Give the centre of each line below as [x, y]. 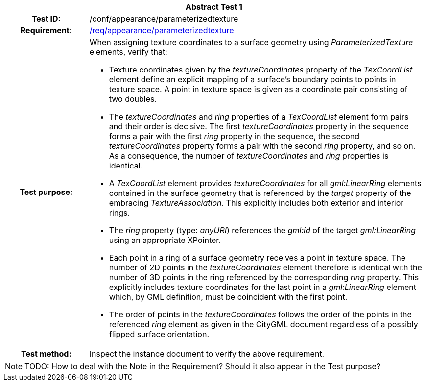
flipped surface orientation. [159, 334]
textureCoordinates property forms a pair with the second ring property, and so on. [262, 146]
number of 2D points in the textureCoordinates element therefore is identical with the [265, 267]
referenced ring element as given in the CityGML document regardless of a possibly [263, 324]
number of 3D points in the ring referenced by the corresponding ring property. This [264, 277]
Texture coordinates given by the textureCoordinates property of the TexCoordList [261, 70]
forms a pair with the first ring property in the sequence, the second [234, 136]
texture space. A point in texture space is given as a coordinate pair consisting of [258, 89]
